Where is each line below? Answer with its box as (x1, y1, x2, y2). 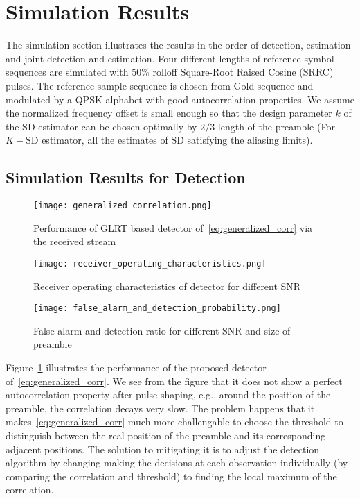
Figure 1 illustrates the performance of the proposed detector (6, 360, 267, 375)
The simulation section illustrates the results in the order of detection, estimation (6, 37, 351, 52)
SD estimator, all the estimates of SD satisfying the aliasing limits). (26, 133, 313, 147)
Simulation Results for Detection (6, 167, 246, 188)
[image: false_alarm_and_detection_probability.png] (33, 303, 281, 314)
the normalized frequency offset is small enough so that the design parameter (6, 105, 332, 120)
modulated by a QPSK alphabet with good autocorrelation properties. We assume (6, 92, 354, 106)
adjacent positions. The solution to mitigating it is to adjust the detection (6, 441, 320, 456)
